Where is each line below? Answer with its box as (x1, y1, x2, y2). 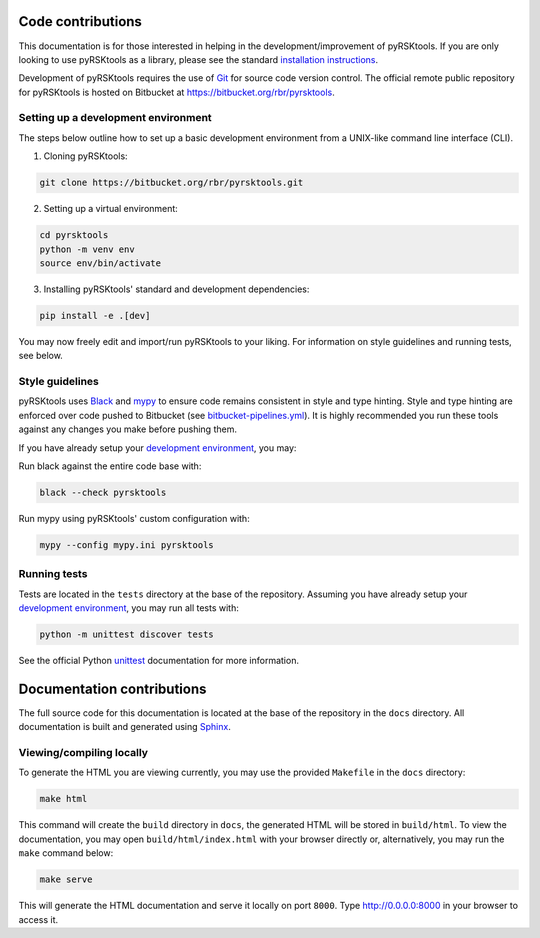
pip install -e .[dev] (39, 310, 151, 321)
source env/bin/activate (39, 257, 162, 269)
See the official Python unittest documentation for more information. (18, 655, 300, 667)
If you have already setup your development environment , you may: (18, 441, 297, 454)
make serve (39, 874, 93, 885)
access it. (18, 913, 59, 925)
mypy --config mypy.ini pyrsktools (39, 539, 214, 550)
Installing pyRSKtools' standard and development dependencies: (43, 283, 310, 295)
